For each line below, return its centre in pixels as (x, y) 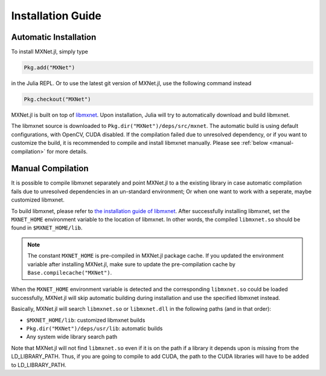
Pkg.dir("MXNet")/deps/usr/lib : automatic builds (94, 328)
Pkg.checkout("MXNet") (57, 99)
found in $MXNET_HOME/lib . (47, 228)
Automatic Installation (54, 37)
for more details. (67, 151)
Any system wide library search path (72, 337)
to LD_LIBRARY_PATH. (39, 365)
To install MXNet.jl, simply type (50, 52)
